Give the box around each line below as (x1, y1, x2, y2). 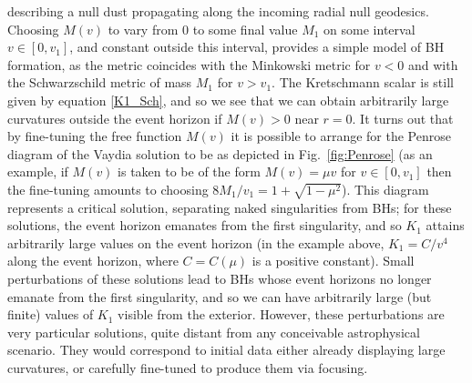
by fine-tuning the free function (7, 126, 182, 146)
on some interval (323, 19, 416, 38)
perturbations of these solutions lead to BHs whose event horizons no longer (7, 269, 432, 288)
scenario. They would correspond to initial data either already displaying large (7, 340, 446, 359)
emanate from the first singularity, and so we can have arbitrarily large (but (7, 287, 432, 306)
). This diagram (341, 179, 429, 198)
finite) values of (7, 305, 94, 324)
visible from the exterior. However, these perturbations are (118, 305, 445, 324)
